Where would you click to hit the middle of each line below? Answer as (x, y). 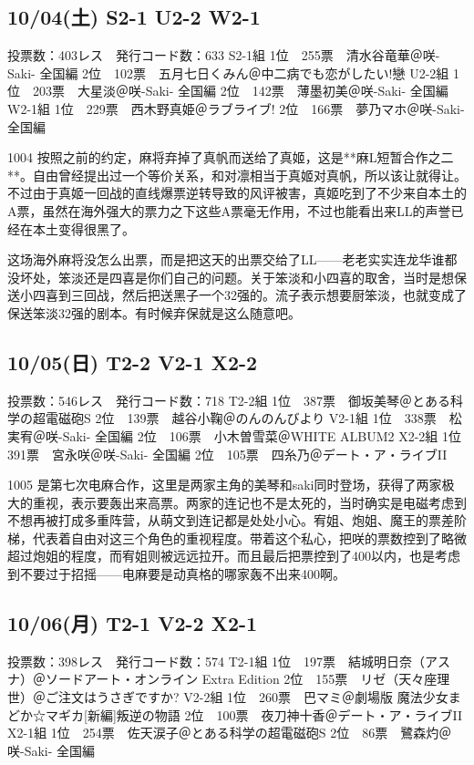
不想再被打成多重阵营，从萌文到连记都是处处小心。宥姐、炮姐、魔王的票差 (231, 520)
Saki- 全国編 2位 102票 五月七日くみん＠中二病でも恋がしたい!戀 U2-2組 (228, 72)
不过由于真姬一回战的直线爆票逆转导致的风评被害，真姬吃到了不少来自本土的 (237, 193)
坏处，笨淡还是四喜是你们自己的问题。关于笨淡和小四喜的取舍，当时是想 (237, 277)
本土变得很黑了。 (83, 228)
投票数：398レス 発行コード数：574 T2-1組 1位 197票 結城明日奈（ (216, 661)
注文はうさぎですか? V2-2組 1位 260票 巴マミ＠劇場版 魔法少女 (253, 697)
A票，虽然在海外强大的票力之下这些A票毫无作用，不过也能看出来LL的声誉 (229, 210)
